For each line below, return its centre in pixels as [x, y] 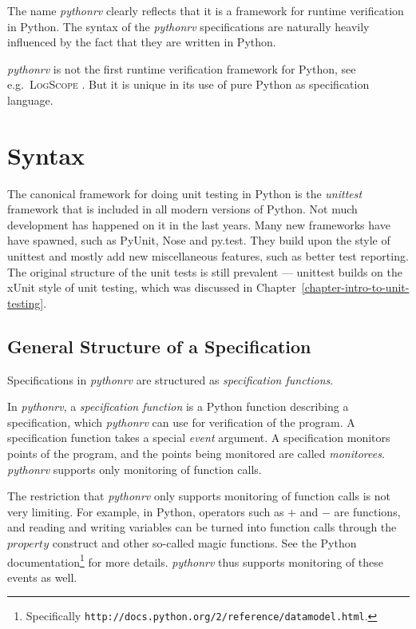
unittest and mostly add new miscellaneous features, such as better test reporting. [208, 256]
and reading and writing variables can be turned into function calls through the [202, 527]
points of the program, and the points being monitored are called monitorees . [196, 454]
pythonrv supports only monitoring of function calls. [135, 469]
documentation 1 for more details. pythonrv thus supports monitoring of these [196, 560]
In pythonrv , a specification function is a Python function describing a [178, 406]
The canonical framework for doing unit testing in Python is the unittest [185, 193]
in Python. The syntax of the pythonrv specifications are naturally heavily [188, 26]
